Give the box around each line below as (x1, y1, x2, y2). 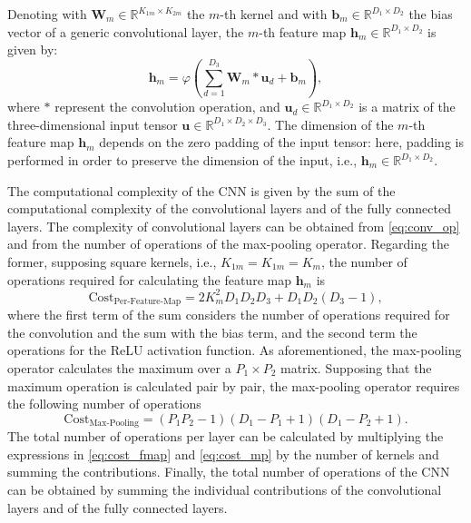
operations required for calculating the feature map (7, 270, 291, 289)
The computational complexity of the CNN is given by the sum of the (7, 181, 396, 200)
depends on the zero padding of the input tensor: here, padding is (99, 133, 464, 152)
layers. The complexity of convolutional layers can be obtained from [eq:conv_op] (7, 216, 460, 235)
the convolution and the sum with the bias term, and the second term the (7, 322, 417, 341)
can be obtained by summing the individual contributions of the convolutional (7, 479, 442, 498)
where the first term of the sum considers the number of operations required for (7, 305, 450, 324)
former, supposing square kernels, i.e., (7, 252, 217, 271)
